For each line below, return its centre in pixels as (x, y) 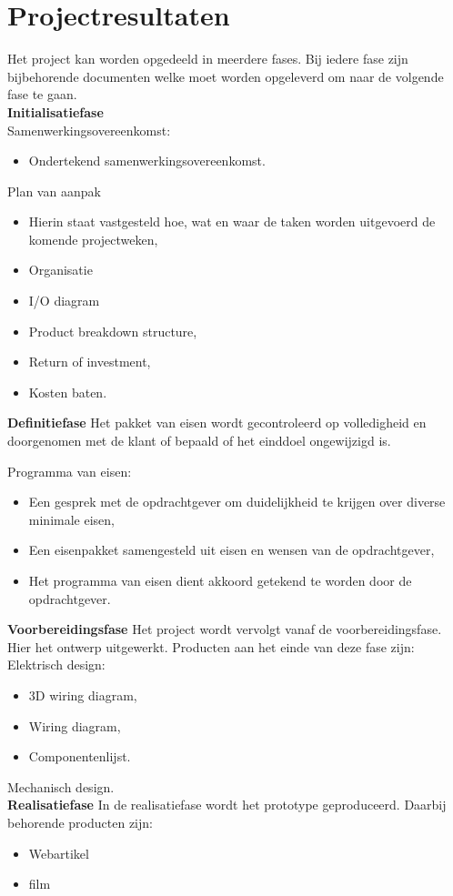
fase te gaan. (42, 94)
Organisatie (60, 270)
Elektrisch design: (56, 664)
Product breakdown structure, (113, 331)
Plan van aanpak (54, 191)
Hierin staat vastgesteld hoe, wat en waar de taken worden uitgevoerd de (232, 221)
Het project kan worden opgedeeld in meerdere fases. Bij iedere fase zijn (208, 59)
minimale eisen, (71, 519)
